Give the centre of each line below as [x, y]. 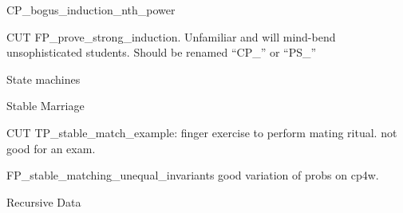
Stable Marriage [45, 106]
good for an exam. [51, 148]
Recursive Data [44, 201]
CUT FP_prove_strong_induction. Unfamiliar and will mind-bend [171, 36]
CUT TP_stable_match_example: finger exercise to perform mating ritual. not [202, 132]
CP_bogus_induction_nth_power [91, 10]
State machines [43, 79]
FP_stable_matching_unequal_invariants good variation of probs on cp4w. [193, 175]
